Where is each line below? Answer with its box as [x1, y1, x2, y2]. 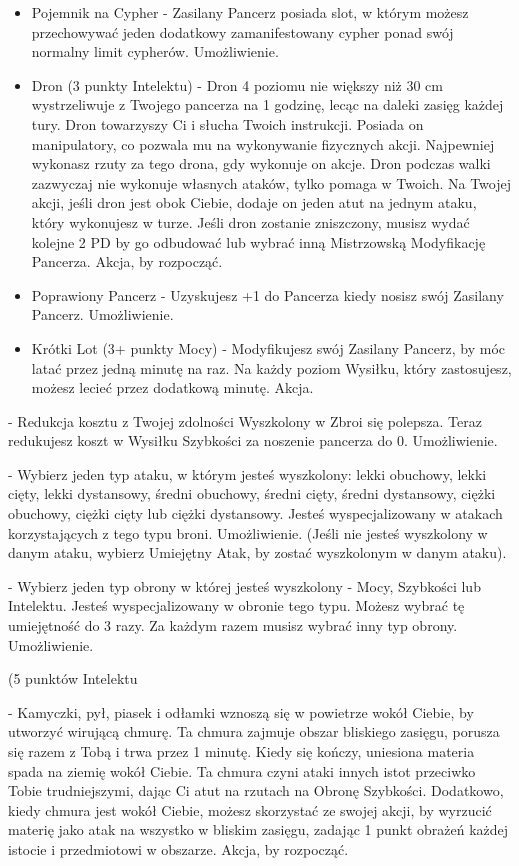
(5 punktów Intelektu [8, 668, 138, 689]
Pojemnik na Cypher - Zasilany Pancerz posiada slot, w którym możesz [31, 2, 469, 22]
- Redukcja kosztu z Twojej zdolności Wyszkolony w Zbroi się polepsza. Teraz [8, 410, 482, 431]
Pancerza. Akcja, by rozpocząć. [31, 251, 223, 272]
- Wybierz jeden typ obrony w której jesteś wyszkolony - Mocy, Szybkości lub [8, 575, 481, 596]
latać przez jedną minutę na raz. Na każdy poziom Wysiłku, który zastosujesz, [31, 357, 512, 378]
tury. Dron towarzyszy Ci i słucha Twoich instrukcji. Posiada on [31, 113, 424, 134]
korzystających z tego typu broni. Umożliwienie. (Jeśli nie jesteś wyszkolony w [8, 522, 488, 543]
